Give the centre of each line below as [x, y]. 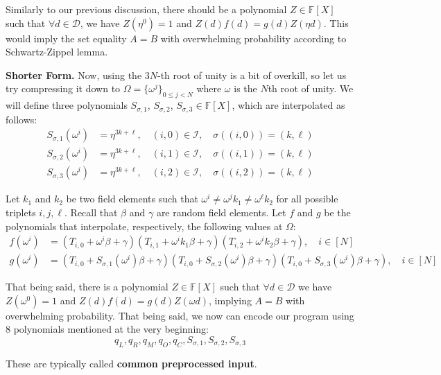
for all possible [307, 199]
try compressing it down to [63, 88]
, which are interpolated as [288, 105]
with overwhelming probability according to [253, 38]
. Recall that [91, 212]
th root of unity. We [311, 88]
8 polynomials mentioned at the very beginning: [107, 329]
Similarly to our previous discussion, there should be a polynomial [146, 9]
